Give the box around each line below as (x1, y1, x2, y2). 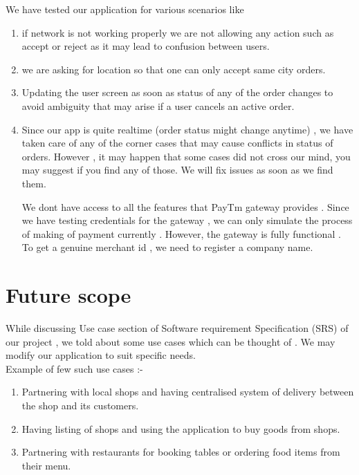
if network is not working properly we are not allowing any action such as (21, 25, 334, 39)
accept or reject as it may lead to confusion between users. (21, 39, 270, 53)
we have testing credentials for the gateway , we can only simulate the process (21, 213, 353, 227)
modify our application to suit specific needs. (6, 348, 196, 362)
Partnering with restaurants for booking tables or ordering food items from (21, 445, 340, 459)
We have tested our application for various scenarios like (6, 2, 244, 16)
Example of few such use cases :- (6, 361, 143, 375)
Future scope (6, 281, 131, 309)
